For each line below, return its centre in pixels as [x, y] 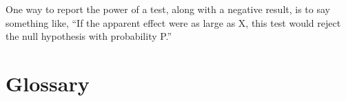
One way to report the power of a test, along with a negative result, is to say [168, 9]
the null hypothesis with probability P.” [89, 36]
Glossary [48, 83]
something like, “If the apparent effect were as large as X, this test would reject [173, 22]
